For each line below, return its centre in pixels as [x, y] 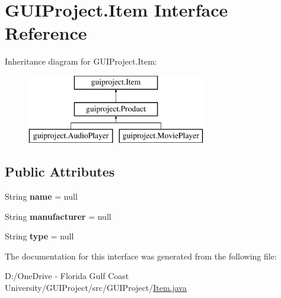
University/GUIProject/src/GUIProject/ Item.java [96, 288]
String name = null [41, 196]
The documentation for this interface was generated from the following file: [141, 256]
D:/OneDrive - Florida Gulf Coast [67, 276]
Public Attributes [60, 172]
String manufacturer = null [58, 216]
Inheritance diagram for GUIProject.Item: [81, 61]
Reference [46, 33]
